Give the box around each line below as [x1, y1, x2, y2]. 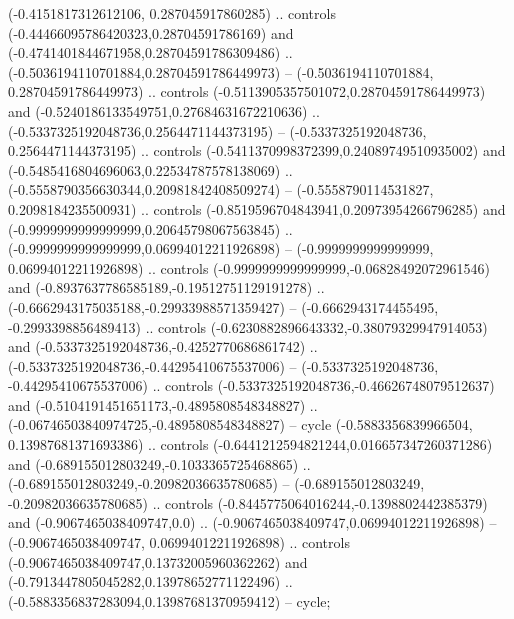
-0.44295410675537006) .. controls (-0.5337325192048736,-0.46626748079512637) [8, 375, 495, 396]
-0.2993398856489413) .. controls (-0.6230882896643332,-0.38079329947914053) [8, 316, 488, 337]
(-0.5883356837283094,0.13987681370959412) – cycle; [8, 590, 331, 611]
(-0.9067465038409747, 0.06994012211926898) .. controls [8, 532, 350, 553]
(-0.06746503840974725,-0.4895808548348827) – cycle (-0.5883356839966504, [8, 414, 473, 435]
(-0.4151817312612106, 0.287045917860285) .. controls [8, 3, 336, 23]
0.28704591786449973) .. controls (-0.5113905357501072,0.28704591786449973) [8, 81, 486, 102]
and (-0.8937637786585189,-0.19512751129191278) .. [8, 277, 325, 298]
